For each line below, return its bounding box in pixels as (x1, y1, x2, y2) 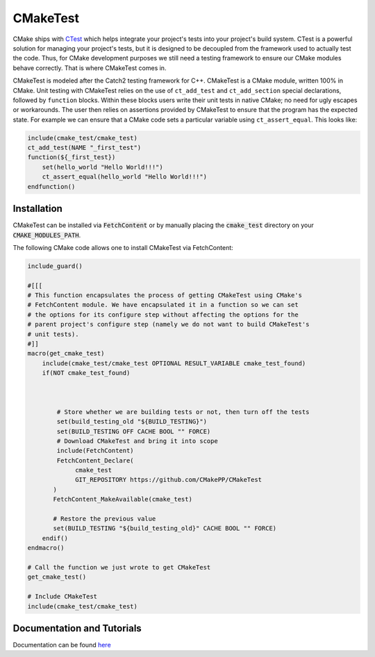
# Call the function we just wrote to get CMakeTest (27, 563, 211, 571)
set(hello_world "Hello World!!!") (42, 163, 163, 171)
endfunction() (27, 183, 76, 190)
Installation (12, 203, 62, 215)
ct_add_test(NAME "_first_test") (27, 144, 142, 152)
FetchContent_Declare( (56, 456, 135, 465)
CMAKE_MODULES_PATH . (12, 231, 81, 239)
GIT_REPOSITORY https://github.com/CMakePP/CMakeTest (75, 476, 262, 484)
